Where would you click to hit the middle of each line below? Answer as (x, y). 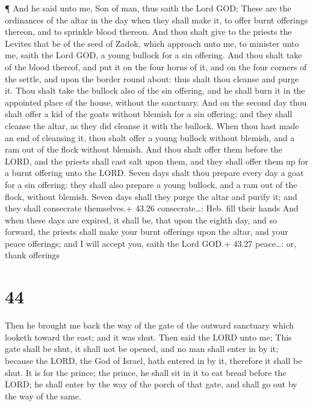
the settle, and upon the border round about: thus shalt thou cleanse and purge (152, 78)
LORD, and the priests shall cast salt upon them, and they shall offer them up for (156, 161)
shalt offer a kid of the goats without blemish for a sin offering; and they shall (149, 114)
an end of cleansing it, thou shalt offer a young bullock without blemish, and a (150, 137)
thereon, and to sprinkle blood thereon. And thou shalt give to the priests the (148, 32)
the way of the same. (43, 395)
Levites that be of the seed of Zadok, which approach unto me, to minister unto (152, 43)
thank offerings (33, 255)
